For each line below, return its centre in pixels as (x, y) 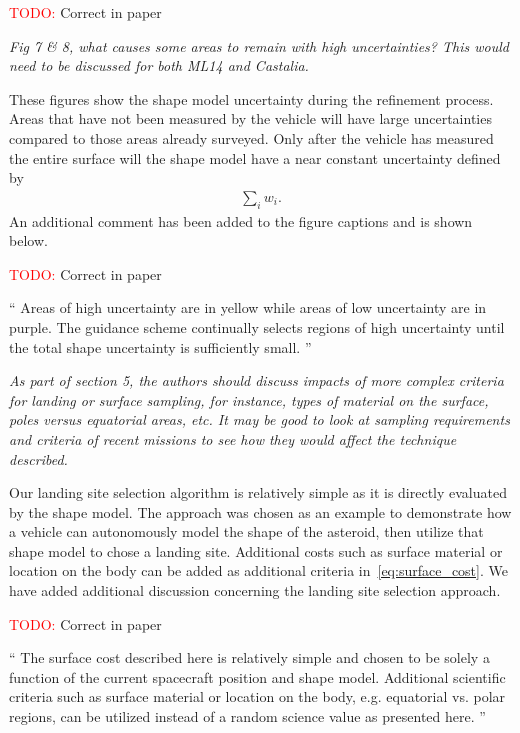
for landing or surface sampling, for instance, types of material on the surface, (249, 399)
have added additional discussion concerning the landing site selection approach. (255, 590)
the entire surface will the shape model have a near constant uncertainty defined (255, 157)
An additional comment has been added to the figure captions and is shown (241, 220)
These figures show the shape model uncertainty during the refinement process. (251, 98)
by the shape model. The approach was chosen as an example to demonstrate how (260, 511)
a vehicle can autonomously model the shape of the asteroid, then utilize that (246, 531)
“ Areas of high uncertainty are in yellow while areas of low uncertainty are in (248, 307)
